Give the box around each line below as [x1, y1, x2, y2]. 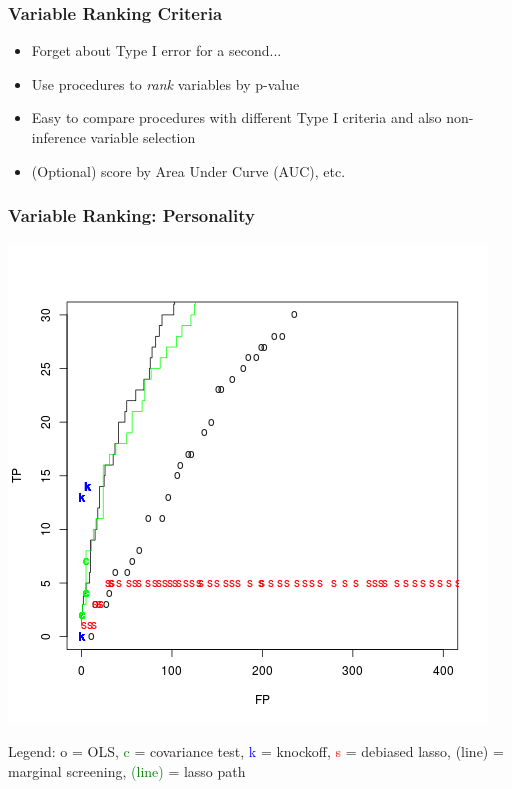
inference [31, 127, 86, 147]
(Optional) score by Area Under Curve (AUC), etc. [31, 160, 346, 181]
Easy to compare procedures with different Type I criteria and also [31, 107, 442, 128]
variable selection [90, 127, 196, 147]
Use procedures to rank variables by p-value [31, 73, 300, 94]
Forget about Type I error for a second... [31, 40, 282, 61]
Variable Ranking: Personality [8, 203, 255, 228]
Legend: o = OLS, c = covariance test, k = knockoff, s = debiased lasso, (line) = [8, 741, 504, 761]
